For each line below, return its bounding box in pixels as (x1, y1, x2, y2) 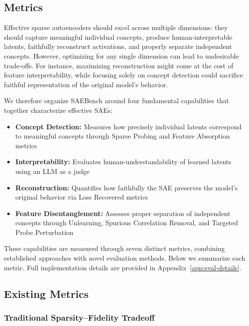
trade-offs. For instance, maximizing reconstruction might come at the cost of (4, 60, 233, 70)
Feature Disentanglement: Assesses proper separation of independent (15, 208, 231, 218)
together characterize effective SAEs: (4, 105, 112, 115)
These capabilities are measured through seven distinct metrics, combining (4, 243, 225, 253)
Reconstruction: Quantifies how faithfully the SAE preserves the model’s (15, 182, 238, 192)
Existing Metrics (4, 286, 89, 301)
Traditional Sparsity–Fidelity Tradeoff (4, 311, 155, 323)
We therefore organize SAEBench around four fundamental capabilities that (4, 95, 229, 106)
